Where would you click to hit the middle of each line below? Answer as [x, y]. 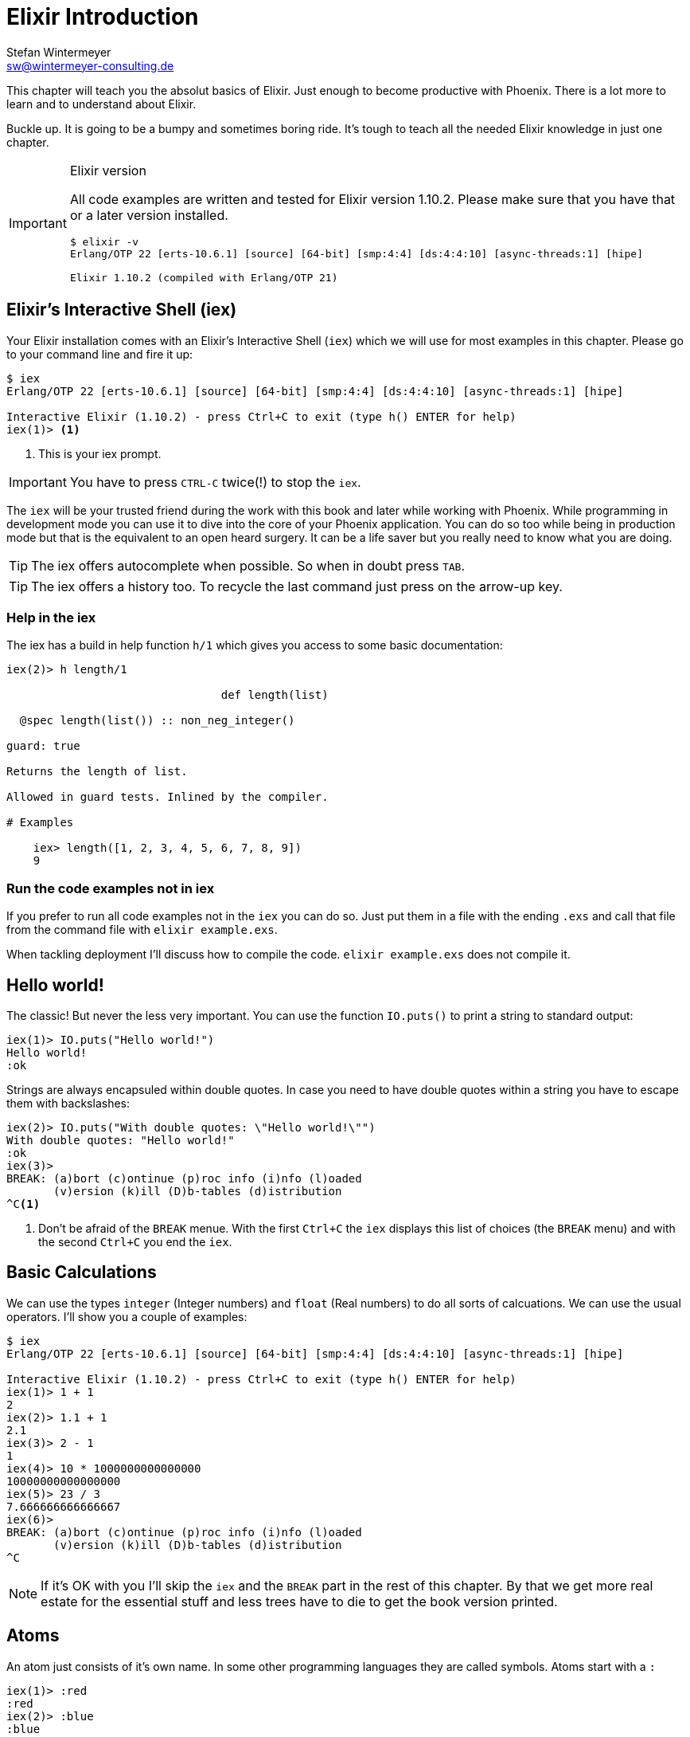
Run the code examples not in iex [111, 888]
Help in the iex [51, 617]
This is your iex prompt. [100, 453]
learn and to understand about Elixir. [101, 104]
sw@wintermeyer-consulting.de [90, 65]
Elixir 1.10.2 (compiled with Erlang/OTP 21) [204, 277]
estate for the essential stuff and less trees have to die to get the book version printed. [299, 1601]
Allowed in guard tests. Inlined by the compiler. [168, 797]
